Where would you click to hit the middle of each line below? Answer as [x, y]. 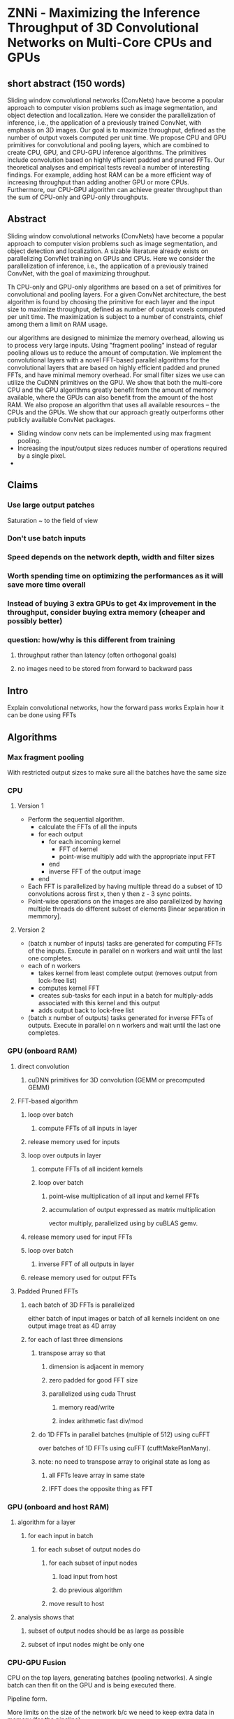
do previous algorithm [90, 1590]
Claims [23, 485]
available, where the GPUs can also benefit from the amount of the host [110, 397]
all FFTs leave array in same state [97, 1475]
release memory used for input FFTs [80, 1237]
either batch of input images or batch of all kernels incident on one [124, 1318]
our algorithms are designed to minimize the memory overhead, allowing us [116, 337]
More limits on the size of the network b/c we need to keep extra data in [111, 1713]
